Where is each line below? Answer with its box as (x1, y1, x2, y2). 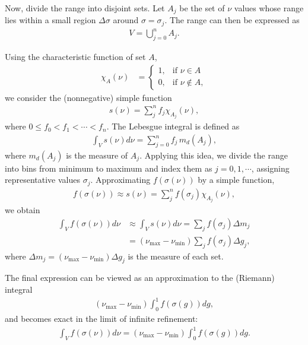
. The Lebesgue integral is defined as (106, 120, 240, 132)
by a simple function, (198, 173, 275, 186)
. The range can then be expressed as (164, 14, 300, 26)
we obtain (5, 204, 40, 216)
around (113, 14, 139, 26)
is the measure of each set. (128, 249, 224, 262)
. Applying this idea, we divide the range (139, 148, 288, 161)
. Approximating (90, 173, 151, 186)
